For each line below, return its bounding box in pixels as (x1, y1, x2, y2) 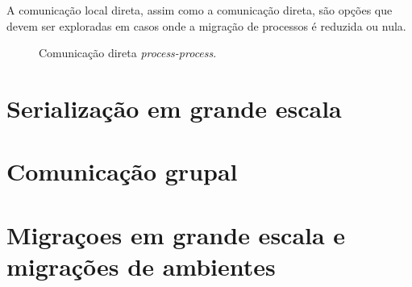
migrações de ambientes (6, 249, 276, 282)
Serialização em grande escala (6, 91, 342, 124)
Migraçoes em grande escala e (6, 218, 346, 251)
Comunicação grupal (6, 155, 238, 188)
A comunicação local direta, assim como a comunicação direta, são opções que (6, 2, 393, 18)
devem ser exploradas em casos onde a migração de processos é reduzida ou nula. (6, 17, 406, 34)
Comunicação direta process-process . (39, 44, 217, 61)
